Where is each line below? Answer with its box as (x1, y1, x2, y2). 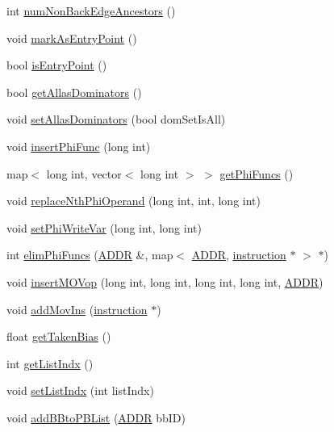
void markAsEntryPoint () (6, 29, 137, 46)
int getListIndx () (6, 354, 94, 371)
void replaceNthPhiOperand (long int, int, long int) (6, 192, 261, 209)
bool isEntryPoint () (6, 57, 107, 73)
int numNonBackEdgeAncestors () (6, 2, 176, 19)
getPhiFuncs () (219, 165, 294, 182)
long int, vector (46, 165, 122, 182)
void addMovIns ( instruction (6, 300, 148, 317)
